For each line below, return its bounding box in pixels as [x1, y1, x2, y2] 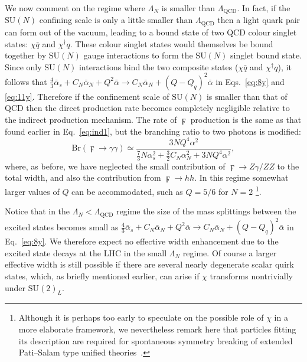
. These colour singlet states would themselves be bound [70, 37, 273, 50]
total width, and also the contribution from [5, 171, 161, 184]
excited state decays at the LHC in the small [5, 246, 167, 259]
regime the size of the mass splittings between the [116, 205, 296, 217]
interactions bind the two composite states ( [79, 60, 239, 73]
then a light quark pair [217, 14, 301, 26]
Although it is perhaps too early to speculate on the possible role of [18, 311, 264, 324]
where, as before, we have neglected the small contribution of [5, 159, 226, 172]
